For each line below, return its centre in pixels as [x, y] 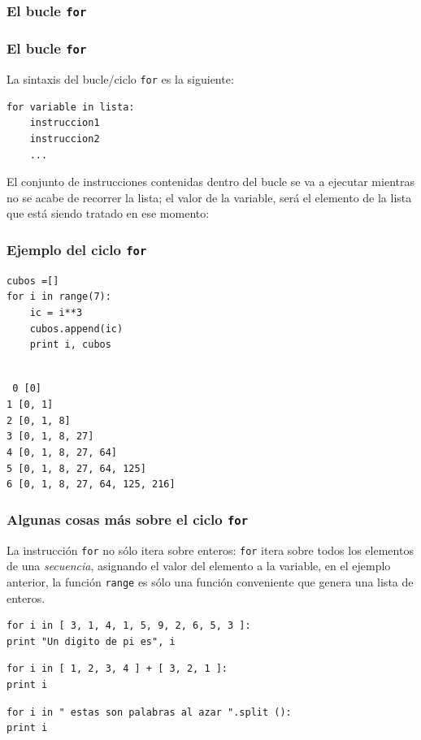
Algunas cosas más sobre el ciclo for [128, 519]
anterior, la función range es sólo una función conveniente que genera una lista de [210, 581]
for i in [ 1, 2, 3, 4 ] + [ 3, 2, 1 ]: [117, 669]
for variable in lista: [71, 107]
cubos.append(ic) [76, 329]
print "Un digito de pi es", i [91, 641]
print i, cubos [70, 345]
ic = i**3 [56, 312]
